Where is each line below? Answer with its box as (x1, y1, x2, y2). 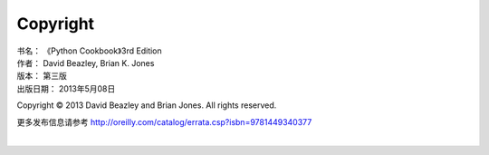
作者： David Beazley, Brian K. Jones (16, 57, 155, 68)
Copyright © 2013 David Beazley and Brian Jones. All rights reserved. (16, 100, 277, 111)
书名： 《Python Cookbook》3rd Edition (16, 45, 162, 56)
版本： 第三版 (16, 71, 67, 82)
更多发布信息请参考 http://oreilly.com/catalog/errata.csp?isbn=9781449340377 (16, 116, 312, 127)
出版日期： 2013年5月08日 (16, 82, 116, 94)
